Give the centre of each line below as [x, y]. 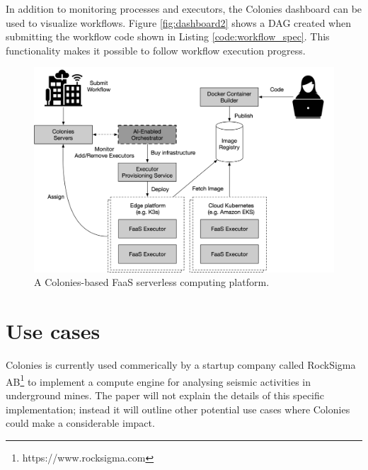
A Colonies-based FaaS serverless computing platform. [152, 282]
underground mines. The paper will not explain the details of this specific [165, 395]
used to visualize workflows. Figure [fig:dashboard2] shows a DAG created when [179, 22]
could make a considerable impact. [80, 423]
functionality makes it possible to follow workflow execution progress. [156, 50]
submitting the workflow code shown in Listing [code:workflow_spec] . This [168, 36]
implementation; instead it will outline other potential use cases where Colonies [178, 409]
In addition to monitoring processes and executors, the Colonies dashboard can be [184, 8]
